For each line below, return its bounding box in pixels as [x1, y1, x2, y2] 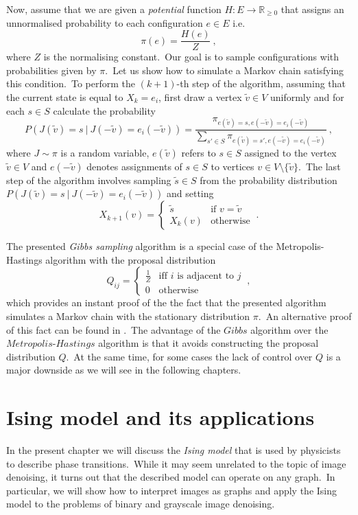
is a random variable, [60, 145, 150, 159]
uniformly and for [270, 90, 344, 104]
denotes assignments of [86, 159, 182, 173]
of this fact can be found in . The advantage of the [6, 322, 221, 336]
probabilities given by [6, 62, 97, 77]
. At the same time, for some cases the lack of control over [66, 349, 313, 363]
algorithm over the [250, 322, 329, 336]
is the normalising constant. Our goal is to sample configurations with [43, 49, 339, 64]
